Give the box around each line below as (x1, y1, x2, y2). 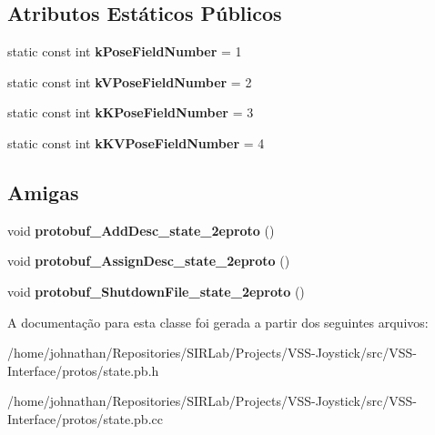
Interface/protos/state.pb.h (7, 360, 159, 379)
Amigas (7, 177, 79, 206)
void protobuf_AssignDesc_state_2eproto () (7, 251, 290, 270)
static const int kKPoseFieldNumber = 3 (7, 103, 254, 122)
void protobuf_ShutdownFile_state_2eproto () (7, 281, 305, 300)
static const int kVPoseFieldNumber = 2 (7, 72, 252, 91)
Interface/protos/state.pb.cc (7, 409, 163, 428)
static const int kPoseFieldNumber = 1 (7, 42, 242, 61)
